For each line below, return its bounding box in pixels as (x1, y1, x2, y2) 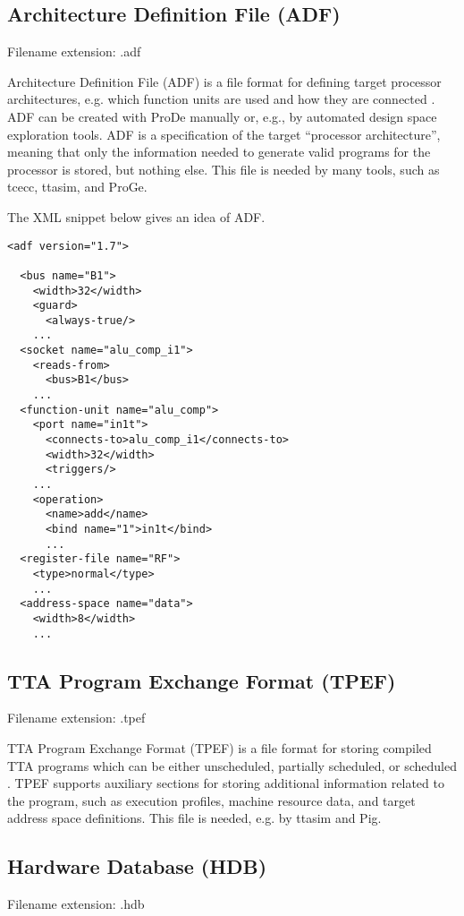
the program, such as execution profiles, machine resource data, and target (7, 791, 416, 809)
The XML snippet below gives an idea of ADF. (7, 207, 266, 226)
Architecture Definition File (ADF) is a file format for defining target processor (7, 72, 442, 90)
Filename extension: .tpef (7, 708, 146, 727)
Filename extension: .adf (7, 42, 141, 61)
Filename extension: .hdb (7, 895, 145, 913)
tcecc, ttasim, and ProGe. (7, 177, 148, 196)
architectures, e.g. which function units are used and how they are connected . (7, 90, 435, 108)
